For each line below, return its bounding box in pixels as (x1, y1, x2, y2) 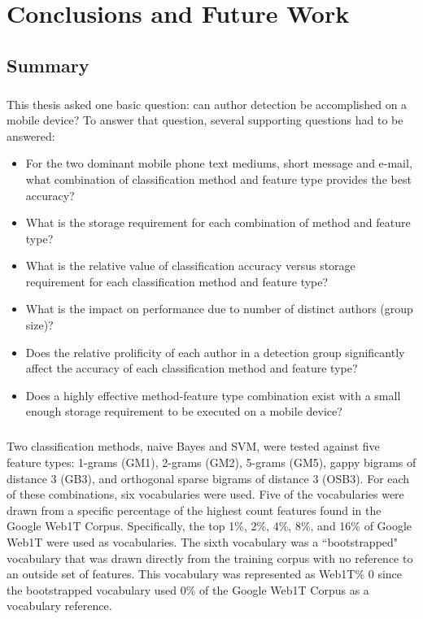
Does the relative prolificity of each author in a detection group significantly (25, 343, 405, 360)
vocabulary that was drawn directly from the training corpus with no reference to (7, 549, 413, 566)
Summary (7, 52, 89, 77)
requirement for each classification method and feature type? (25, 272, 329, 290)
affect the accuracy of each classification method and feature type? (25, 360, 358, 377)
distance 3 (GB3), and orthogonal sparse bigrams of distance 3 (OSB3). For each (7, 469, 410, 486)
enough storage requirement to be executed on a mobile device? (25, 403, 342, 420)
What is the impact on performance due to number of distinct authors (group (25, 300, 413, 317)
